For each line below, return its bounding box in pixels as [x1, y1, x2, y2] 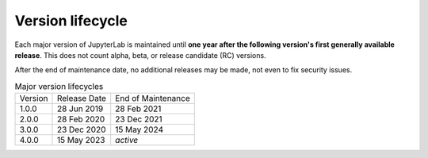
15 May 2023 [56, 135, 105, 146]
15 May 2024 [115, 124, 164, 135]
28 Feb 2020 [56, 114, 105, 125]
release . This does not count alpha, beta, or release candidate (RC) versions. [14, 50, 266, 60]
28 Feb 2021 [115, 103, 162, 114]
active [115, 135, 139, 146]
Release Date [56, 93, 107, 104]
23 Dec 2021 [115, 114, 162, 125]
